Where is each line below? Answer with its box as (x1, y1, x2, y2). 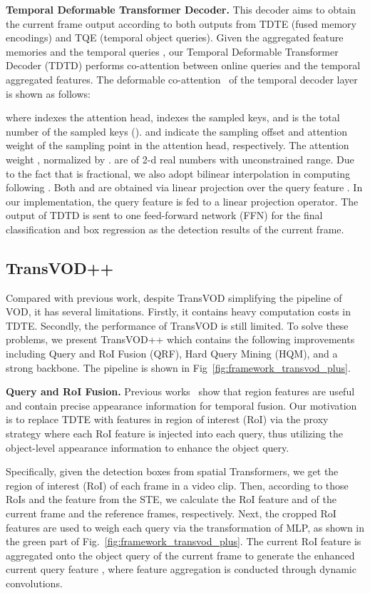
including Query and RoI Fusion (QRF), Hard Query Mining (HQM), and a (6, 346, 338, 361)
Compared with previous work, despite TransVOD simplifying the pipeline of (6, 290, 342, 305)
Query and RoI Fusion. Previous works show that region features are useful (6, 384, 355, 399)
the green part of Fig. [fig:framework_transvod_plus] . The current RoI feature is (6, 534, 361, 549)
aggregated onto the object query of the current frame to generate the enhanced (6, 547, 355, 562)
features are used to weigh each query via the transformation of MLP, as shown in (6, 519, 365, 534)
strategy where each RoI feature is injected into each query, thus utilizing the (6, 426, 344, 441)
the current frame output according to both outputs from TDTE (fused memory (6, 16, 356, 31)
